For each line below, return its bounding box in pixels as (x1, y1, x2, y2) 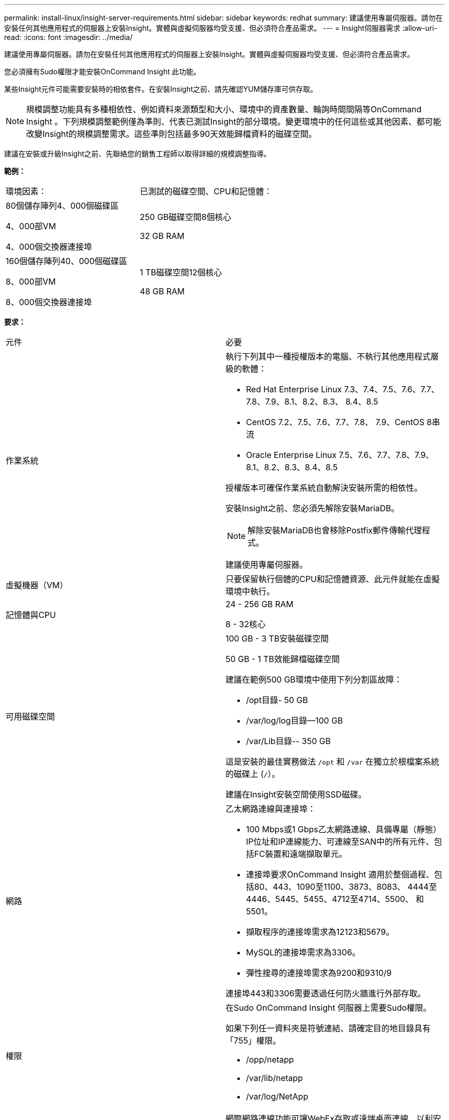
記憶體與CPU (6, 610, 56, 620)
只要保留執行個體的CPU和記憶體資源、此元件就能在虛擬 (226, 574, 440, 584)
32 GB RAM (139, 231, 185, 241)
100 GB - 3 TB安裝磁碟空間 (226, 633, 329, 644)
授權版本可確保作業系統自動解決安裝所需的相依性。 (226, 483, 423, 493)
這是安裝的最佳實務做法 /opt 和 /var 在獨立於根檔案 (226, 756, 423, 767)
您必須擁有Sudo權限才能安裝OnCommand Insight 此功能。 (4, 67, 201, 76)
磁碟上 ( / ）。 (234, 769, 280, 779)
